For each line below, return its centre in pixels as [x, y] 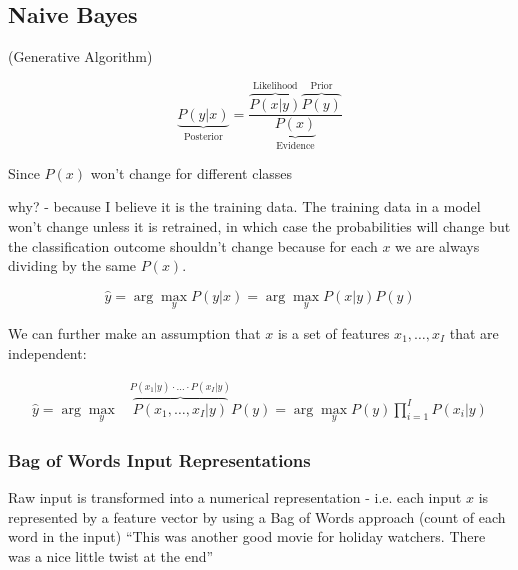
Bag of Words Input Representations [159, 459]
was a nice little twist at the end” [111, 555]
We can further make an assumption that [134, 332]
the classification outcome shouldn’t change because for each [193, 245]
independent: [47, 352]
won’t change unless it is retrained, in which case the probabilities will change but [259, 225]
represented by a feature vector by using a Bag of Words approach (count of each [257, 516]
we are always [437, 245]
